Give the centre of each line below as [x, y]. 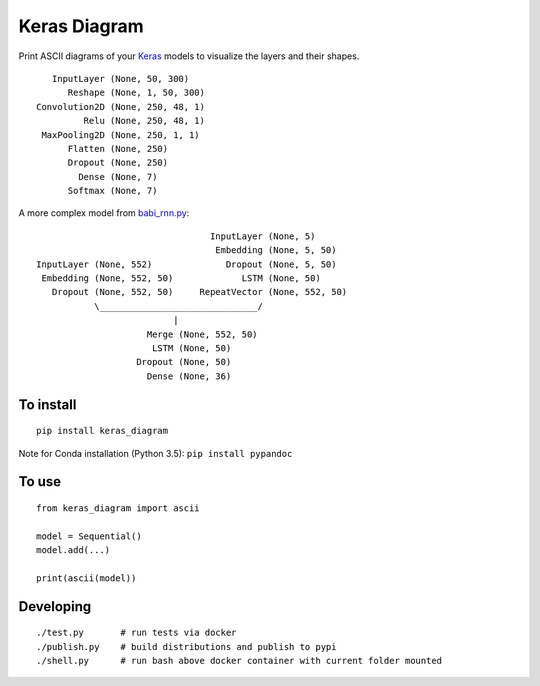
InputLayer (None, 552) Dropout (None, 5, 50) [186, 264]
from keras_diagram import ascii [118, 508]
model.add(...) [73, 550]
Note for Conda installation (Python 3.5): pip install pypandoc [155, 453]
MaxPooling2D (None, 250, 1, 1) [120, 134]
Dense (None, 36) [189, 376]
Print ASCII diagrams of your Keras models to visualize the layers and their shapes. [189, 56]
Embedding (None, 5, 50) [276, 250]
